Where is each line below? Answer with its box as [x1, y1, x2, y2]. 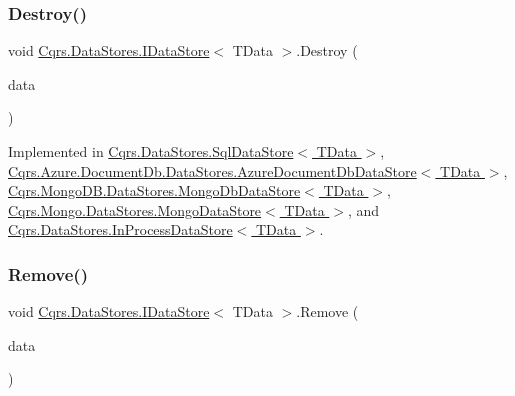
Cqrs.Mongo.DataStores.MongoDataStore [8, 199, 262, 220]
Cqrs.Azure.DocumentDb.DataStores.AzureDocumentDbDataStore [8, 160, 417, 181]
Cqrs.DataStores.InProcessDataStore [8, 219, 233, 240]
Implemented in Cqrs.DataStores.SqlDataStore [8, 141, 294, 161]
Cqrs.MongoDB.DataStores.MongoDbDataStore [8, 180, 301, 201]
